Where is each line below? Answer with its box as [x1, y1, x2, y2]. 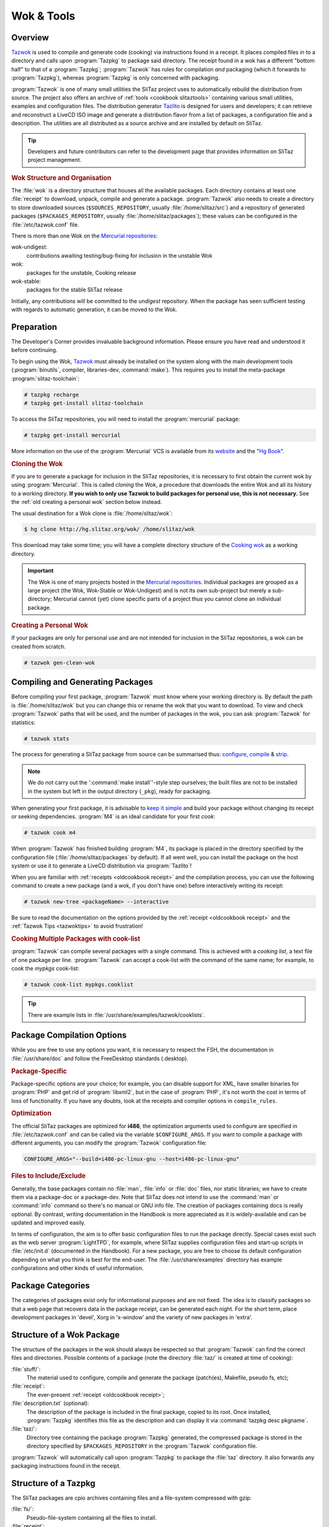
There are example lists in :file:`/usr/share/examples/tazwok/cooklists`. [27, 1011, 205, 1018]
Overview [11, 32, 49, 43]
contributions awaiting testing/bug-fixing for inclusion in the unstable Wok [26, 252, 213, 259]
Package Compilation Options [11, 1030, 127, 1041]
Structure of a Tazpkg [11, 1478, 96, 1489]
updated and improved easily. [11, 1219, 86, 1226]
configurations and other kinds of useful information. [11, 1264, 144, 1272]
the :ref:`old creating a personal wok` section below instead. [11, 498, 163, 506]
